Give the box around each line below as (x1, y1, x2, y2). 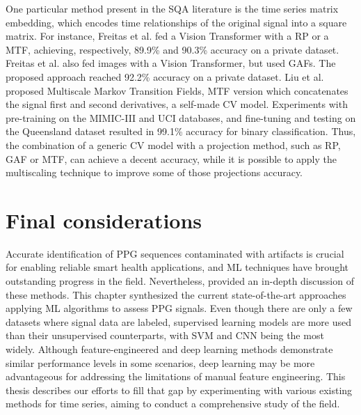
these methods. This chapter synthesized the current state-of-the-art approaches (6, 287, 346, 302)
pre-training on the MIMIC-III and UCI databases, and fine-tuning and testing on (6, 110, 356, 125)
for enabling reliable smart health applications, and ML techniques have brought (6, 260, 348, 274)
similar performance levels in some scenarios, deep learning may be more (6, 355, 315, 370)
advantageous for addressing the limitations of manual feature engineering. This (6, 369, 346, 384)
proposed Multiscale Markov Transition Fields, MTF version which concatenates (6, 83, 348, 97)
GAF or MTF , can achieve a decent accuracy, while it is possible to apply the (6, 151, 337, 166)
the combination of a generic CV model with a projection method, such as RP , (6, 137, 341, 152)
